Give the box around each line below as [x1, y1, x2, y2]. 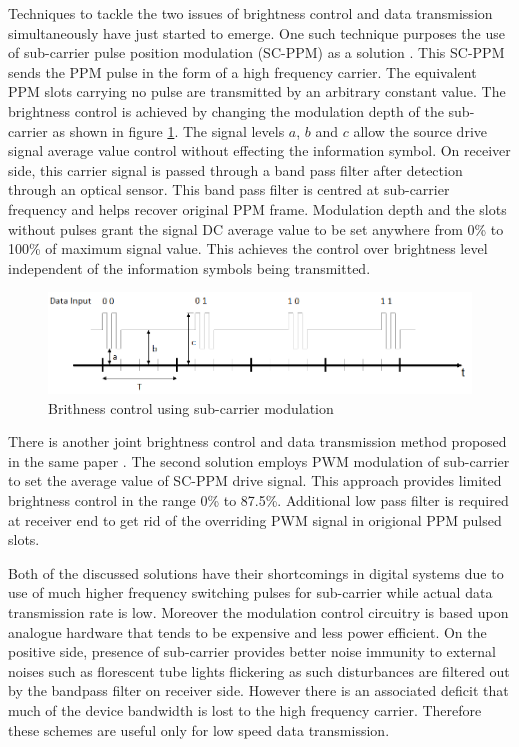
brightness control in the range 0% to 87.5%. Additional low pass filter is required [8, 489, 509, 510]
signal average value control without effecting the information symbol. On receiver [8, 140, 511, 161]
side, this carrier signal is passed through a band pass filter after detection [8, 159, 463, 180]
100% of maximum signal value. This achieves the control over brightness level [8, 238, 488, 259]
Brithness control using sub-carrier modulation [48, 397, 334, 418]
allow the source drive [353, 120, 487, 141]
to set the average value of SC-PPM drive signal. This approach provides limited [8, 470, 502, 491]
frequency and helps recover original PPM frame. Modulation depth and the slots [8, 198, 507, 219]
